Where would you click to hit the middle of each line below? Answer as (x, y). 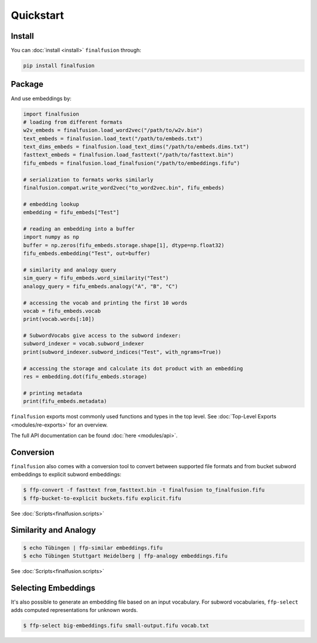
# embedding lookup (51, 204)
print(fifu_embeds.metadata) (65, 401)
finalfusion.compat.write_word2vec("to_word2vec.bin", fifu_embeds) (124, 188)
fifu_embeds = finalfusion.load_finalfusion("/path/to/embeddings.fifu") (131, 163)
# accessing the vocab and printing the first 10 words (105, 303)
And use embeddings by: (41, 98)
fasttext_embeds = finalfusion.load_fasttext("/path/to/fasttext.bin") (129, 155)
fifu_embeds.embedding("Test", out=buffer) (87, 253)
